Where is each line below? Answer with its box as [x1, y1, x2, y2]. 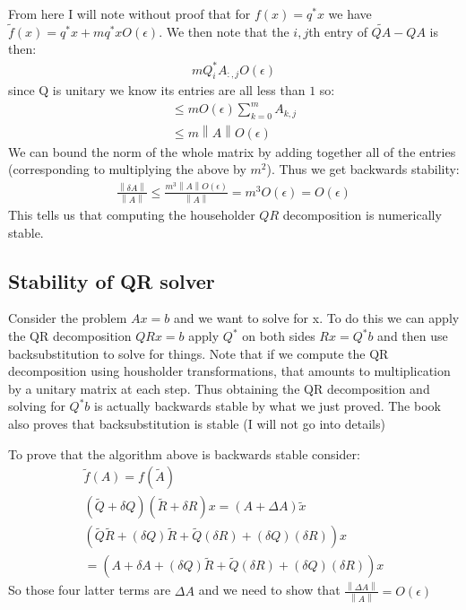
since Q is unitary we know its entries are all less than [8, 81, 306, 100]
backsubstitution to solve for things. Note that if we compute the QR [8, 344, 389, 362]
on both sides [242, 327, 315, 345]
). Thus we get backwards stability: [266, 160, 460, 179]
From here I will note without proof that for [8, 4, 251, 22]
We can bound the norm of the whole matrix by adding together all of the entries [8, 142, 456, 161]
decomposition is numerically [282, 205, 442, 224]
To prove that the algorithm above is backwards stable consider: [8, 444, 360, 463]
